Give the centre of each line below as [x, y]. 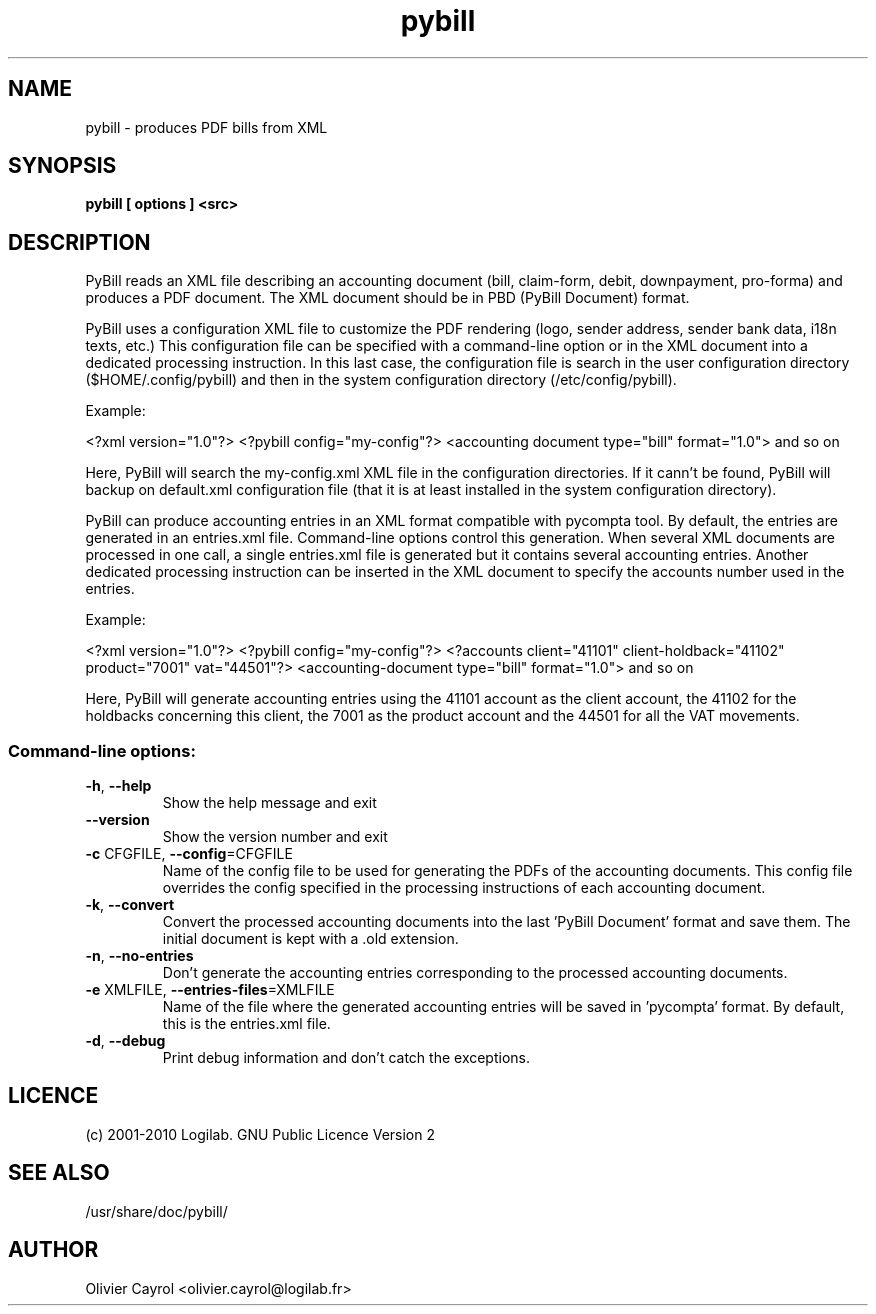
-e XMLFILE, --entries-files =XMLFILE [210, 990]
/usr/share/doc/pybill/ [156, 1211]
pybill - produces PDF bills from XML [206, 127]
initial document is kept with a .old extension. [310, 939]
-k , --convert [130, 905]
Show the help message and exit [269, 803]
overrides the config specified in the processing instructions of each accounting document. [464, 888]
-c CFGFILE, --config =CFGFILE [189, 854]
